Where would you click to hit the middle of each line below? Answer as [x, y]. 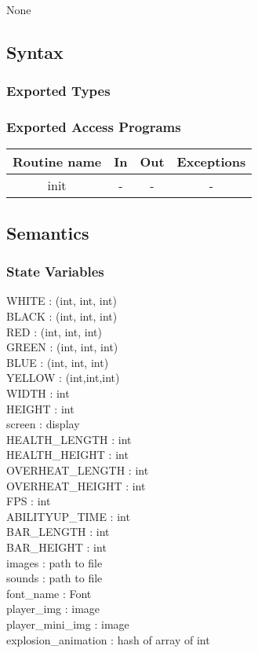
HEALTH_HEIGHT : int [67, 455]
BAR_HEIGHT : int [56, 547]
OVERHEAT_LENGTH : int [78, 470]
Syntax [35, 51]
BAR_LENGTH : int [58, 532]
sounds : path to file [55, 578]
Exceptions [211, 162]
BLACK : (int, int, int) [62, 316]
